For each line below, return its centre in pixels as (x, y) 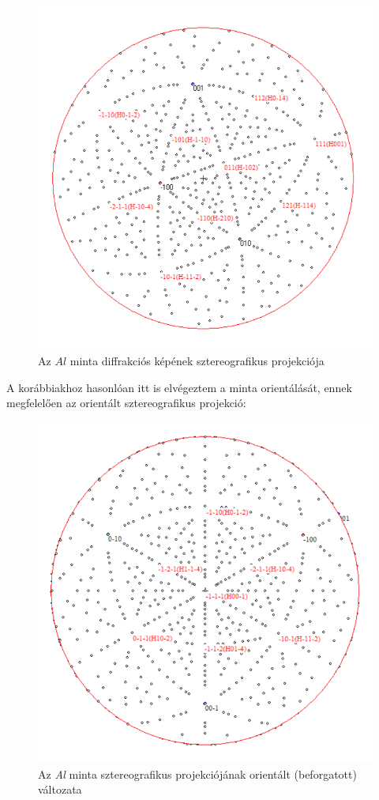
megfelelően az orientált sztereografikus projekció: (126, 403)
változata (60, 789)
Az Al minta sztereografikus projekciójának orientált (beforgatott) (197, 774)
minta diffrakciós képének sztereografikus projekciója (197, 360)
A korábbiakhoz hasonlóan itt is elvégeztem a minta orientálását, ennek (179, 387)
